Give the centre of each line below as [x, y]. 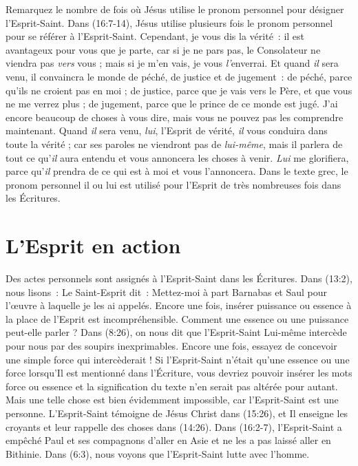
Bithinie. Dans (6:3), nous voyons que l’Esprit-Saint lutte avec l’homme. [158, 453]
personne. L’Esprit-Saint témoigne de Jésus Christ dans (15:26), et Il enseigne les [177, 413]
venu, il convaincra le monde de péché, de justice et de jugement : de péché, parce [179, 76]
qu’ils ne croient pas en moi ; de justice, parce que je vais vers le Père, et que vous [179, 90]
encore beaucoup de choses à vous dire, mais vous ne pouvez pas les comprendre [175, 117]
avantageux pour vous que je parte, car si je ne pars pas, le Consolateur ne [163, 49]
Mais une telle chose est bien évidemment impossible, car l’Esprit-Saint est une [172, 400]
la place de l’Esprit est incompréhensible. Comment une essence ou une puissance [177, 318]
